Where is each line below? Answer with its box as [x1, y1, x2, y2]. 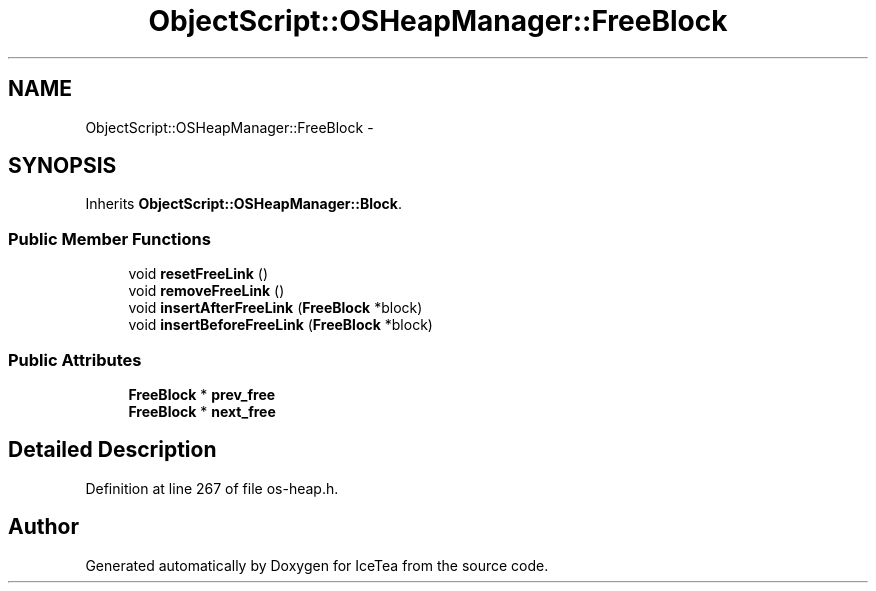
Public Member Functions [8, 228, 211, 249]
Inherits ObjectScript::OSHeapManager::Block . [85, 195, 402, 213]
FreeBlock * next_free [128, 402, 276, 420]
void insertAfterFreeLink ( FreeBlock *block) [128, 299, 423, 317]
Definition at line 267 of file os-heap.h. [85, 479, 339, 497]
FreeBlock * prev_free [128, 385, 276, 403]
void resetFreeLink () [128, 265, 269, 283]
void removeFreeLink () [128, 282, 285, 300]
